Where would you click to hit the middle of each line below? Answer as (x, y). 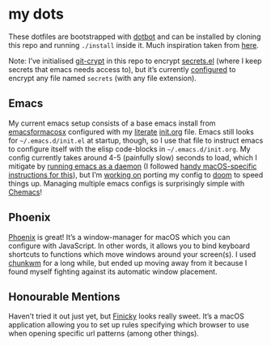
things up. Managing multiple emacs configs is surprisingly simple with (127, 183)
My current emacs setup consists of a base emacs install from (112, 123)
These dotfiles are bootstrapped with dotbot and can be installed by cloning (135, 36)
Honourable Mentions (64, 297)
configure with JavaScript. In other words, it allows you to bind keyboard (129, 246)
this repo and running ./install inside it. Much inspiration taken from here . (133, 45)
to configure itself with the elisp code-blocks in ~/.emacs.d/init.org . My (129, 149)
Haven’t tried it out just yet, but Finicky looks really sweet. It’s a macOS (126, 316)
